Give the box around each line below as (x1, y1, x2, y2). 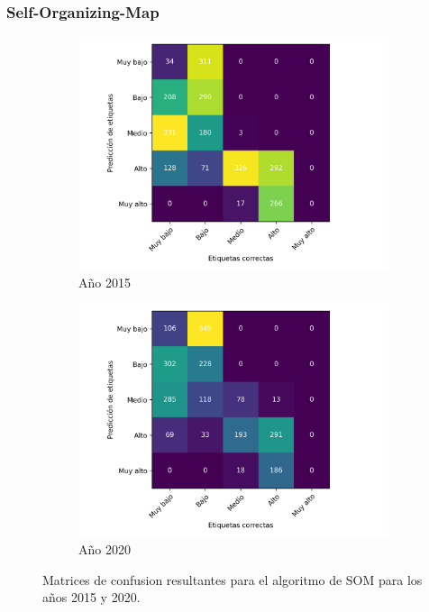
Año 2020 (78, 540, 131, 558)
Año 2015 (78, 272, 131, 291)
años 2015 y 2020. (42, 588, 141, 607)
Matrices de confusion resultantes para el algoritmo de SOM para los (42, 570, 423, 589)
